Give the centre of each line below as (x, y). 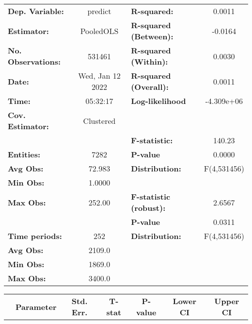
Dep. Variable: (36, 11)
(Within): (150, 61)
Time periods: (35, 236)
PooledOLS (99, 31)
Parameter (36, 307)
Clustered (99, 120)
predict (99, 11)
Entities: (24, 154)
